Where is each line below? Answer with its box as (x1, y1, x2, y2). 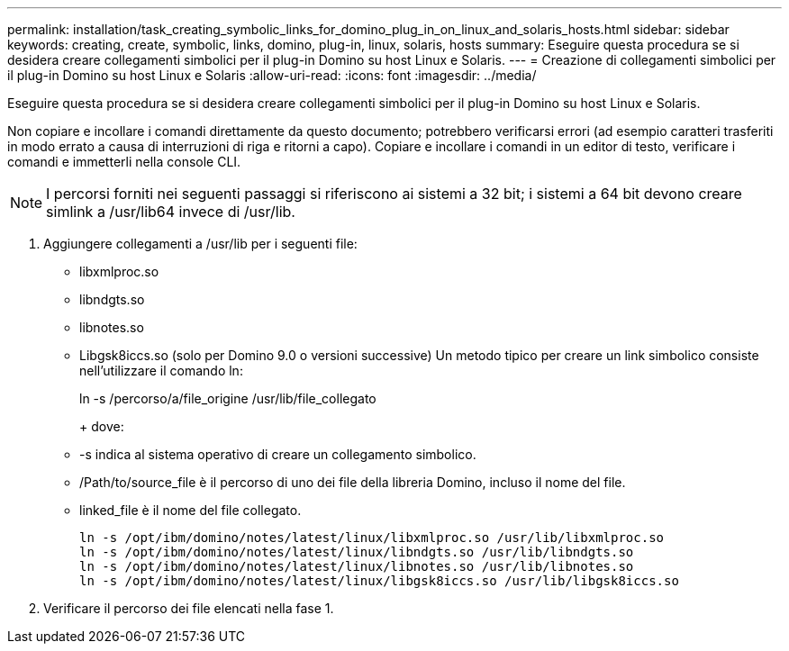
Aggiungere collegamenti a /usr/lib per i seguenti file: (43, 236, 358, 251)
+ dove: (79, 419, 124, 434)
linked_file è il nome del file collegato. (79, 502, 302, 518)
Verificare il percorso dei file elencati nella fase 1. (43, 601, 334, 616)
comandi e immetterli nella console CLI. (7, 154, 241, 169)
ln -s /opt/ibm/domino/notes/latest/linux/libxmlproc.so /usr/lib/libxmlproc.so (79, 530, 665, 545)
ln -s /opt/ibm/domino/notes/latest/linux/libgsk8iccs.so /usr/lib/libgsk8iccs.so (79, 574, 679, 588)
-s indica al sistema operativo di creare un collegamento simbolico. (79, 447, 476, 462)
